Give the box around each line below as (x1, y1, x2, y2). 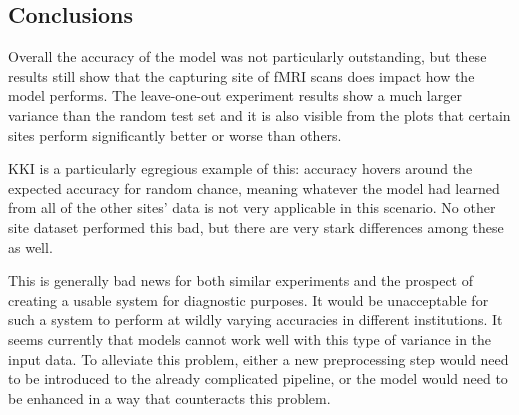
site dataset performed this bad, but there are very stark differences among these (8, 216, 504, 237)
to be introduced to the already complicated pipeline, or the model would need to (8, 368, 508, 389)
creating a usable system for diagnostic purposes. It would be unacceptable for (8, 289, 489, 310)
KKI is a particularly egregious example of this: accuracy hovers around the (8, 158, 473, 179)
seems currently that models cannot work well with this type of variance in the (8, 328, 492, 349)
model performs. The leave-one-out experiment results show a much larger (8, 85, 462, 106)
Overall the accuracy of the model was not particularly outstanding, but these (8, 46, 487, 67)
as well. (8, 236, 53, 257)
